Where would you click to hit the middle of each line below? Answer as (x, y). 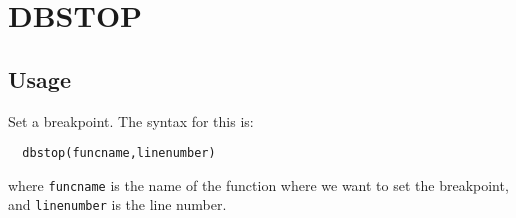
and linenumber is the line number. (117, 204)
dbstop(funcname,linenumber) (119, 153)
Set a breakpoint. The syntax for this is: (131, 120)
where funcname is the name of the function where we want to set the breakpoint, (258, 184)
